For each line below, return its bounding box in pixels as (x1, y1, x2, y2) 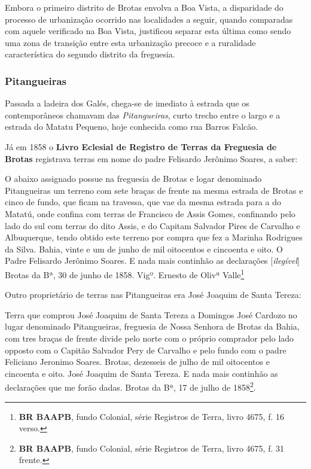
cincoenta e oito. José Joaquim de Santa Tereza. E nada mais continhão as (5, 367, 278, 379)
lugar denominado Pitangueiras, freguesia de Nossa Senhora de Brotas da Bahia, (5, 320, 300, 333)
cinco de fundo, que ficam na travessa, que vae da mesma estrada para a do (5, 196, 281, 208)
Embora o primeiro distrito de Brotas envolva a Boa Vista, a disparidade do (5, 1, 283, 13)
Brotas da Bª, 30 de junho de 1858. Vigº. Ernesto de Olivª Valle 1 (5, 266, 245, 281)
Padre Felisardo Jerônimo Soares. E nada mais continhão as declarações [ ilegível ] (5, 254, 300, 267)
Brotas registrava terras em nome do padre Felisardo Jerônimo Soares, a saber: (5, 152, 298, 165)
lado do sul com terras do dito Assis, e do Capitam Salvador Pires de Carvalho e (5, 219, 300, 232)
